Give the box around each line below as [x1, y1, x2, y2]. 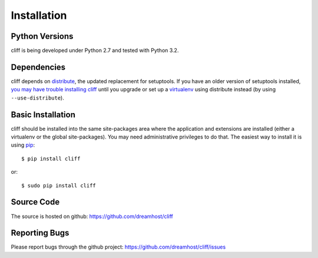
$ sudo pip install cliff [21, 182, 97, 188]
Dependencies [11, 62, 66, 72]
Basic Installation [11, 110, 76, 120]
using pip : [11, 141, 35, 148]
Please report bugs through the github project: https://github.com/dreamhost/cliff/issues [11, 243, 226, 250]
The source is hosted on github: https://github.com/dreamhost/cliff [11, 213, 174, 220]
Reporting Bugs [11, 228, 69, 238]
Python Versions [11, 31, 74, 41]
